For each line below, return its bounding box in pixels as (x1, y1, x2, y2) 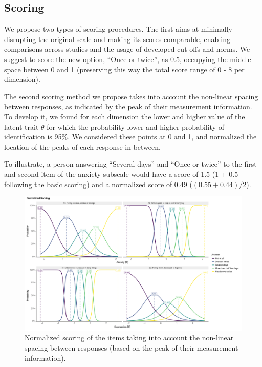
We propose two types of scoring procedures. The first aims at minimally (4, 24, 232, 34)
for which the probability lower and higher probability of (47, 121, 225, 132)
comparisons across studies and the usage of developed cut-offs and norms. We (4, 44, 250, 54)
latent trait (4, 121, 39, 132)
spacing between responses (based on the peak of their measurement (25, 342, 238, 353)
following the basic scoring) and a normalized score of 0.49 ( (4, 178, 192, 189)
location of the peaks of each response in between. (4, 141, 161, 152)
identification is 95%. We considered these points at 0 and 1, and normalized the (4, 131, 257, 142)
